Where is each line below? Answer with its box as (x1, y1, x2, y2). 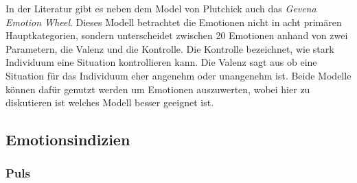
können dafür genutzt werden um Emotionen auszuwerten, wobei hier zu (5, 82, 310, 96)
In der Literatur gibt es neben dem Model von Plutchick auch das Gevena (5, 1, 316, 15)
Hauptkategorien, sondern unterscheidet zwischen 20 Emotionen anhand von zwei (5, 28, 348, 42)
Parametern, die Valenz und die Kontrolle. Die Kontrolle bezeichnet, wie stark (5, 41, 334, 56)
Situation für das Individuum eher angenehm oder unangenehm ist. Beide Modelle (5, 68, 352, 82)
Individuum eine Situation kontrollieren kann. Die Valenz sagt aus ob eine (5, 55, 317, 69)
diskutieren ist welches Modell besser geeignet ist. (5, 95, 214, 110)
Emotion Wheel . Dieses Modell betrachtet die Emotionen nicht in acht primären (5, 14, 342, 29)
